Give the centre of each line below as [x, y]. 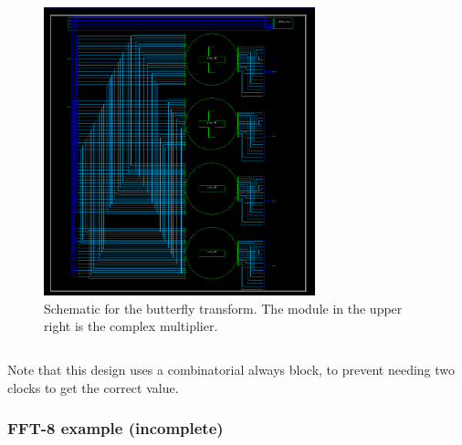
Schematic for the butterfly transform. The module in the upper [223, 308]
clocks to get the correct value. [93, 387]
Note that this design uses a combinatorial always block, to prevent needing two [231, 369]
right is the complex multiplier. [131, 326]
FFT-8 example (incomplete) [115, 428]
